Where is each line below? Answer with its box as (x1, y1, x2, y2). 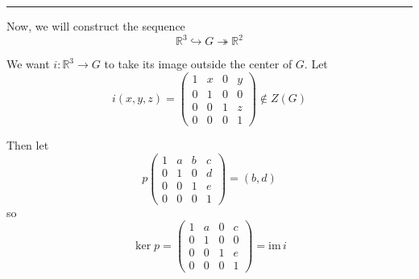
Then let (6, 136, 49, 153)
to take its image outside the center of (104, 55, 292, 72)
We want (6, 55, 50, 72)
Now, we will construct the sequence (6, 18, 185, 34)
